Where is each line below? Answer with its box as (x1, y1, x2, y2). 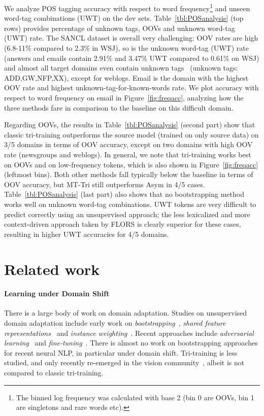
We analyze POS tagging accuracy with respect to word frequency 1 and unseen (4, 2, 250, 13)
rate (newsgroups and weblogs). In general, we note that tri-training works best (4, 149, 251, 159)
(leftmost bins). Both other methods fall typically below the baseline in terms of (4, 169, 253, 180)
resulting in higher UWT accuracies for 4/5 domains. (4, 228, 169, 239)
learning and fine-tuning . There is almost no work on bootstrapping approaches (4, 337, 258, 348)
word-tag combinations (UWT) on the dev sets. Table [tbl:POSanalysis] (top (4, 13, 244, 23)
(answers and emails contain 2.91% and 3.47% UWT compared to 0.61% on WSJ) (4, 52, 259, 63)
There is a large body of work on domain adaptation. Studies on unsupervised (4, 307, 247, 318)
